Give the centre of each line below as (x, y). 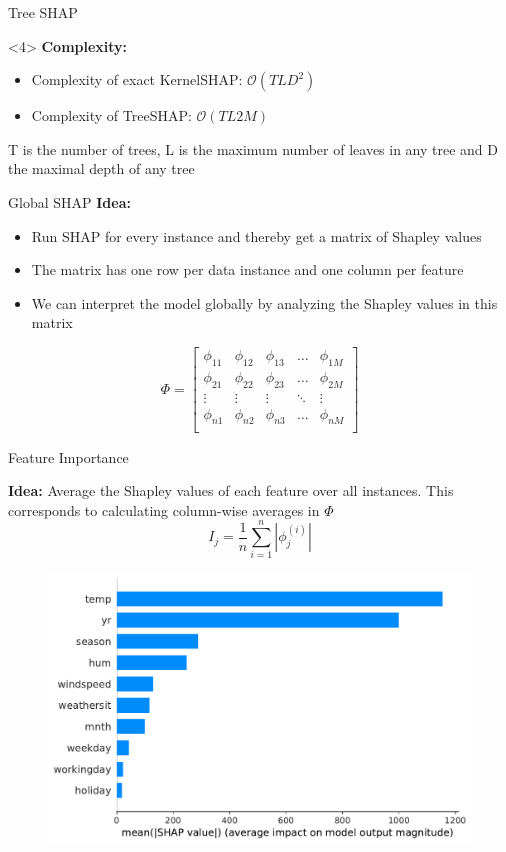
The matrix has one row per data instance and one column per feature (247, 269)
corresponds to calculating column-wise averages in (164, 509)
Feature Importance (68, 456)
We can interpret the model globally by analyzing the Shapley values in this (264, 302)
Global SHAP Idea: (69, 201)
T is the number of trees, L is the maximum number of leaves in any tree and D (253, 148)
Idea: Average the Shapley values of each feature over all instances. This (231, 490)
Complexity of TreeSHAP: (111, 115)
